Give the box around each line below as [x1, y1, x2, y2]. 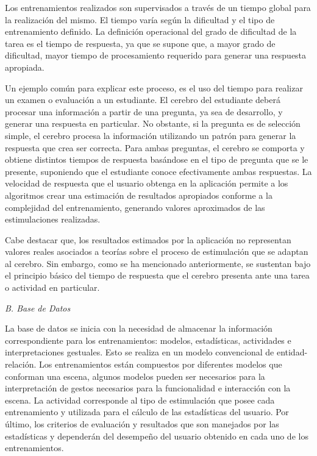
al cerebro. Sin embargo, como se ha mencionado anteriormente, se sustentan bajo [5, 257, 311, 269]
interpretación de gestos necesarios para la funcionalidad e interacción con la [5, 382, 291, 394]
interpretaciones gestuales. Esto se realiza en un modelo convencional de [5, 346, 274, 358]
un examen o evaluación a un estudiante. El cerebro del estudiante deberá [5, 93, 280, 106]
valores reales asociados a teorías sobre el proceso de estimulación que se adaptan [5, 245, 308, 258]
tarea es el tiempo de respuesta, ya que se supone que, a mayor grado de [5, 37, 276, 49]
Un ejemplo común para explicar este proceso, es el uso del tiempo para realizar [5, 81, 303, 94]
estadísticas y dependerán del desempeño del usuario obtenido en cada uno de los [5, 429, 308, 442]
